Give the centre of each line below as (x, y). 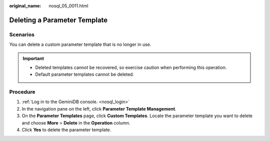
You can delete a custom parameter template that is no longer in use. (80, 44)
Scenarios (22, 34)
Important (33, 58)
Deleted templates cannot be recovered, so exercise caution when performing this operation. (131, 67)
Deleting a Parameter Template (58, 20)
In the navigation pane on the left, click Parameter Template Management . (99, 109)
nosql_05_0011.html (68, 6)
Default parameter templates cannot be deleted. (85, 74)
